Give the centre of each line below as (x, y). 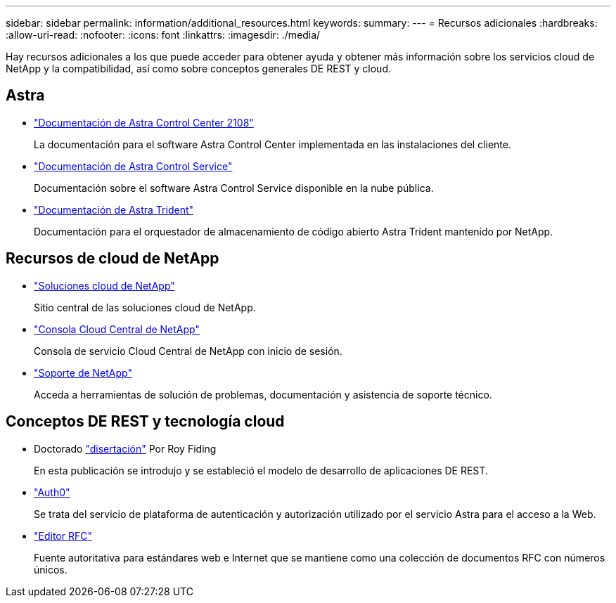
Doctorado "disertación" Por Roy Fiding (125, 448)
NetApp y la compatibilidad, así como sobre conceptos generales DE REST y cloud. (199, 69)
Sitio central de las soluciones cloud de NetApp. (145, 307)
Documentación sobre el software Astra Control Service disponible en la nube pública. (234, 188)
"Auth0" (52, 492)
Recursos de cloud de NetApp (113, 259)
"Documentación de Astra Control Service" (133, 166)
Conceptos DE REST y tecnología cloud (145, 422)
